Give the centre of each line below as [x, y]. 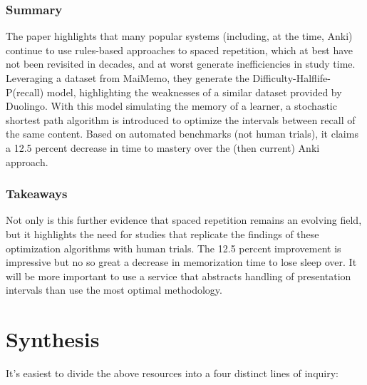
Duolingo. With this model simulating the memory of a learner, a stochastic [171, 106]
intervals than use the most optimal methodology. [114, 290]
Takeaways [37, 194]
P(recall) [25, 92]
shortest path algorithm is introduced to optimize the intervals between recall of [181, 119]
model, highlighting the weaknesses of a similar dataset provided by [194, 92]
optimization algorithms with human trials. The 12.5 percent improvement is [174, 248]
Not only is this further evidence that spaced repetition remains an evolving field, [184, 220]
